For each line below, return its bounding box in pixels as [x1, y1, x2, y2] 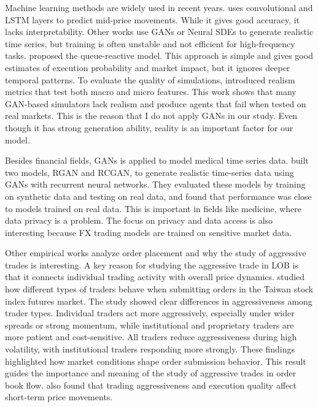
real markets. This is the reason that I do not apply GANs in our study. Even [5, 109, 298, 122]
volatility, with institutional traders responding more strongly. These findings [5, 343, 295, 356]
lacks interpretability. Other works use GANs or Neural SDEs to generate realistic [5, 25, 314, 38]
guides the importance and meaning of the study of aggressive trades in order [5, 367, 297, 379]
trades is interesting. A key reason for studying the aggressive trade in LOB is [5, 258, 298, 271]
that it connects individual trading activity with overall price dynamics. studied [5, 270, 305, 283]
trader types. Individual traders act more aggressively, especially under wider [5, 306, 295, 319]
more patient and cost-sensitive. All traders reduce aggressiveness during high [5, 330, 297, 343]
